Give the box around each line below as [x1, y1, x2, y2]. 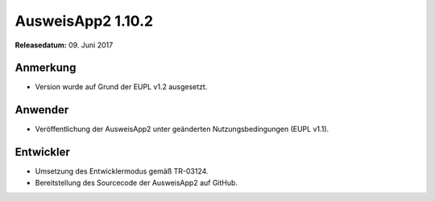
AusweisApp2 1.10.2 [14, 12, 153, 30]
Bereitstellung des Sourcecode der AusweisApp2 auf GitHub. [35, 178, 238, 187]
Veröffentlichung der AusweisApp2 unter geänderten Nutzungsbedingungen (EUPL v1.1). [35, 125, 329, 134]
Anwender [14, 103, 69, 117]
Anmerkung [14, 61, 77, 75]
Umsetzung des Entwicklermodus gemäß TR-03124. [35, 166, 209, 176]
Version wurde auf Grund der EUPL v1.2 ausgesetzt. [35, 82, 208, 92]
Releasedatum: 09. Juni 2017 [14, 40, 114, 50]
